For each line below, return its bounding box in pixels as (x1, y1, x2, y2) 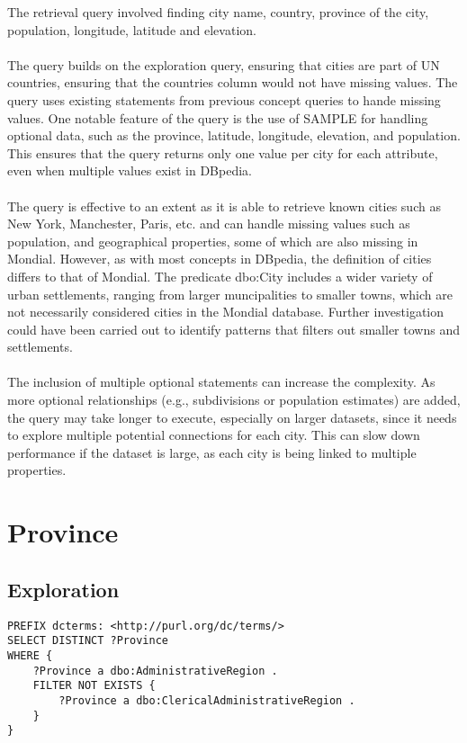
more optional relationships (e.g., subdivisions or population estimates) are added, (7, 390, 461, 409)
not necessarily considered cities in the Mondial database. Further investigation (7, 302, 444, 321)
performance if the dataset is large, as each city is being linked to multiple (7, 443, 417, 461)
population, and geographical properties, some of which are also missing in (7, 231, 418, 250)
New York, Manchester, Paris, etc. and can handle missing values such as (7, 214, 410, 233)
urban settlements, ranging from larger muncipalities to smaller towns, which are (7, 284, 453, 303)
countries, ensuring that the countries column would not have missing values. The (7, 73, 458, 92)
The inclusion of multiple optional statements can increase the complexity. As (7, 372, 436, 391)
